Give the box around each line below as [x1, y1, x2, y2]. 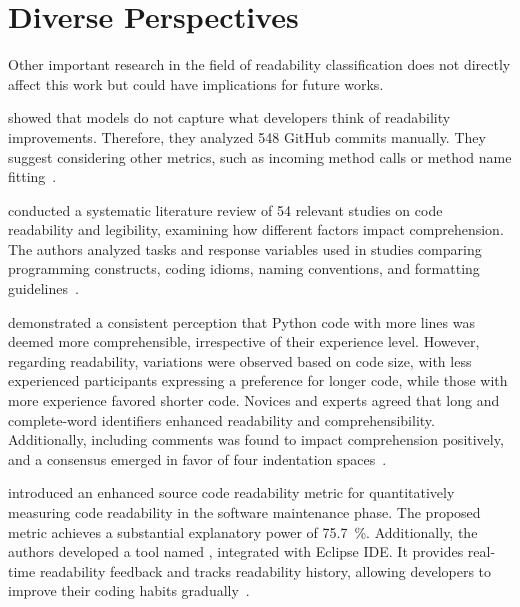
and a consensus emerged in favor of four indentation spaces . [8, 448, 387, 469]
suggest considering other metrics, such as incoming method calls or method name [8, 146, 512, 167]
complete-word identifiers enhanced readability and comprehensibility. [8, 409, 435, 430]
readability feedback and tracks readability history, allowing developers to [39, 560, 492, 581]
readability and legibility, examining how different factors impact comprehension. [8, 219, 504, 240]
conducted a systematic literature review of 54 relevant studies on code [8, 199, 443, 220]
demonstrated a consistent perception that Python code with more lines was [8, 311, 475, 332]
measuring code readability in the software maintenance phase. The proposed [8, 502, 481, 522]
